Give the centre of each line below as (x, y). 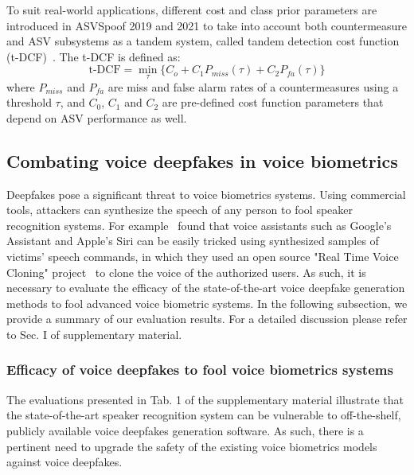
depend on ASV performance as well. (97, 117)
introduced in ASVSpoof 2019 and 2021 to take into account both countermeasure (207, 25)
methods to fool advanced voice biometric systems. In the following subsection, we (207, 303)
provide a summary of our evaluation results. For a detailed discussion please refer (207, 319)
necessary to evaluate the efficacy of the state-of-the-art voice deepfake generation (206, 288)
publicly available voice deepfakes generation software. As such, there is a (185, 430)
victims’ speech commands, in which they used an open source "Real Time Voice (203, 256)
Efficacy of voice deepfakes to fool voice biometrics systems (200, 370)
